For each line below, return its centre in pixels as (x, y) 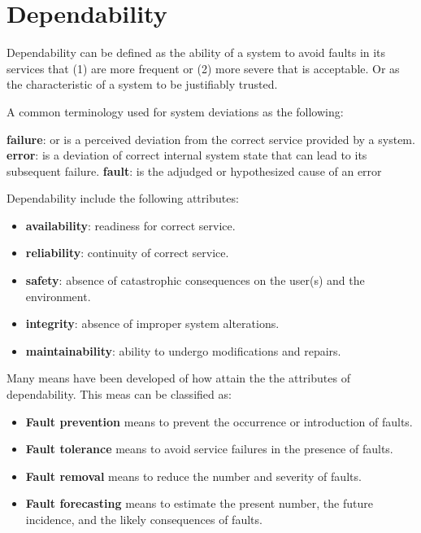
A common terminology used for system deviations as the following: (175, 111)
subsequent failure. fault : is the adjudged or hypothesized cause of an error (194, 170)
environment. (58, 296)
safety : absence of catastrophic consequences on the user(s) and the (195, 280)
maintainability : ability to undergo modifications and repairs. (183, 350)
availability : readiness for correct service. (130, 225)
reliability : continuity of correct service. (127, 253)
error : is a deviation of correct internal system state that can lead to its (187, 155)
